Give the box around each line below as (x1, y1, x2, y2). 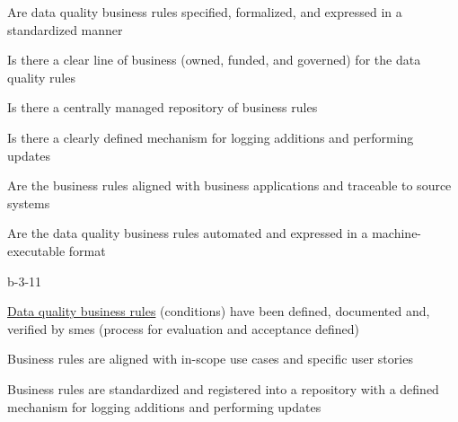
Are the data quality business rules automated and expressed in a (7, 224, 368, 242)
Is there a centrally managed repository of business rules (7, 98, 318, 117)
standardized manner (7, 20, 123, 39)
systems (7, 193, 50, 212)
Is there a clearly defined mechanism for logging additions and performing (7, 127, 414, 146)
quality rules (7, 67, 75, 86)
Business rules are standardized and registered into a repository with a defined (7, 379, 439, 398)
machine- (372, 224, 422, 242)
